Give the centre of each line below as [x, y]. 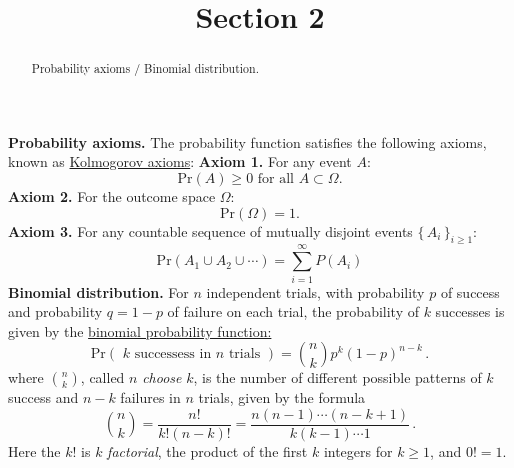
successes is [470, 311]
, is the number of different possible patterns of [337, 377]
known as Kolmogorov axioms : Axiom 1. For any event [180, 161]
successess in [173, 354]
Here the [34, 450]
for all [275, 179]
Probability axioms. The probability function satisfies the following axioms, [247, 141]
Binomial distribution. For [98, 291]
